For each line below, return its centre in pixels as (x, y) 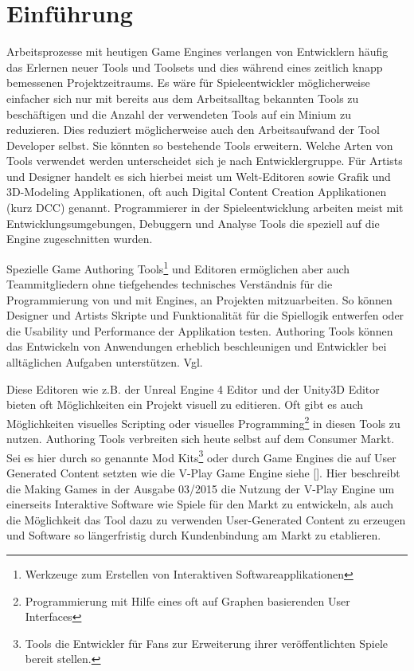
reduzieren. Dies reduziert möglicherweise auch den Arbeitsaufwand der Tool (193, 129)
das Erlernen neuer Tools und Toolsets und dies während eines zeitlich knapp (195, 67)
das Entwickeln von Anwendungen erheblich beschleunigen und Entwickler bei (197, 346)
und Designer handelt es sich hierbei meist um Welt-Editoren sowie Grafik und (199, 176)
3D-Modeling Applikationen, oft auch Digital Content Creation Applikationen (197, 192)
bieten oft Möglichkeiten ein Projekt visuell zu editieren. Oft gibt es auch (185, 404)
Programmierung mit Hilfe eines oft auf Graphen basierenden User (187, 600)
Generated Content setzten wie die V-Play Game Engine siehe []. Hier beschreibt (203, 472)
